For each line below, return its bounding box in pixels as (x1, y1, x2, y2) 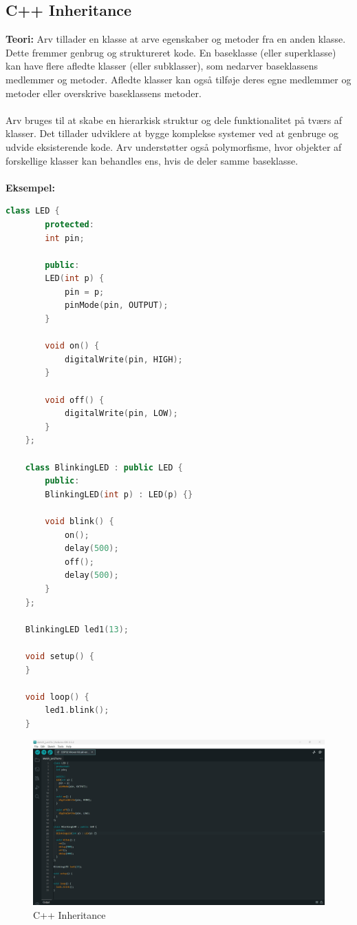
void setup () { (25, 651, 94, 661)
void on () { (45, 341, 100, 351)
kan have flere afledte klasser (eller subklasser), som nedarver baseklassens (6, 59, 318, 73)
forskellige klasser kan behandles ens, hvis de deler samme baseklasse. (6, 153, 299, 167)
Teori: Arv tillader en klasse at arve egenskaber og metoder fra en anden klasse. (6, 32, 346, 46)
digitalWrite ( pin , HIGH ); (64, 354, 183, 364)
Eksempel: (6, 180, 55, 194)
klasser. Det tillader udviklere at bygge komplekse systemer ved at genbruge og (6, 126, 339, 141)
